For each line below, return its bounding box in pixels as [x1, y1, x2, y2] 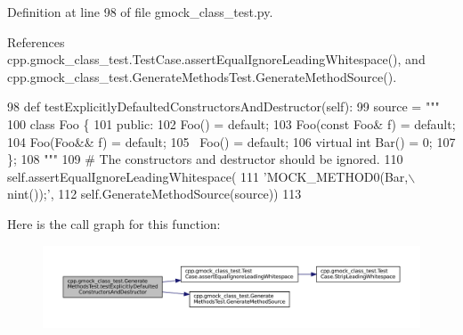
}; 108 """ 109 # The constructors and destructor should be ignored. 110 [7, 150, 403, 168]
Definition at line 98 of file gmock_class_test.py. [7, 3, 273, 20]
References [7, 32, 65, 51]
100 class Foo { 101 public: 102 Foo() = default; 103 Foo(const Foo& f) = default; [7, 114, 456, 133]
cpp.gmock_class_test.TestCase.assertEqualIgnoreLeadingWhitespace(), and [7, 50, 426, 69]
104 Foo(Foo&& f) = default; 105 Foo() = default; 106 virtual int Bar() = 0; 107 [7, 132, 456, 151]
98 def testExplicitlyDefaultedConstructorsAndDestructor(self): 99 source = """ [7, 97, 440, 116]
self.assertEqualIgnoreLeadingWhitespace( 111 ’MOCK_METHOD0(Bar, [7, 167, 409, 185]
